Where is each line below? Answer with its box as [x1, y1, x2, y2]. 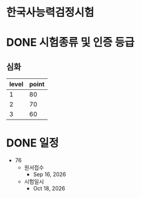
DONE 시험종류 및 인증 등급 [6, 36, 135, 49]
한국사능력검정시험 [6, 5, 94, 19]
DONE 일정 [6, 136, 59, 150]
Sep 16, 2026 [33, 171, 67, 178]
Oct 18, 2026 [33, 185, 65, 192]
